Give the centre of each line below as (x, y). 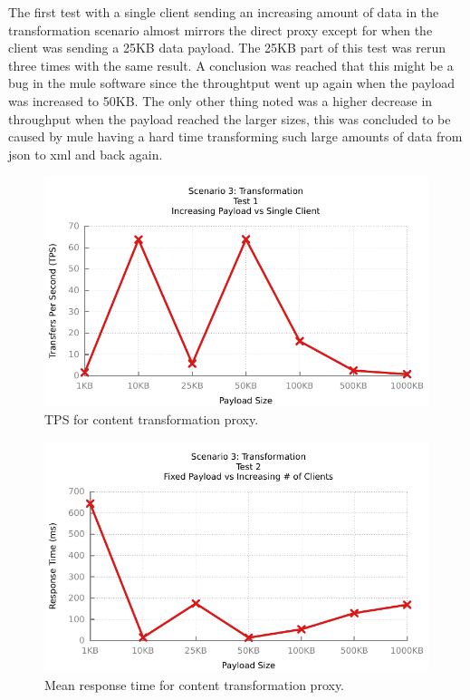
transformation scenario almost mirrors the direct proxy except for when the (221, 29)
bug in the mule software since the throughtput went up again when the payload (231, 83)
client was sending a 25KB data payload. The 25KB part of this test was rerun (227, 48)
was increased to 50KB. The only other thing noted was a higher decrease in (221, 100)
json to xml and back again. (86, 154)
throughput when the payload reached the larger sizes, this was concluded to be (230, 118)
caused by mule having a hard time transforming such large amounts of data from (235, 136)
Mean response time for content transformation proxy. (195, 684)
